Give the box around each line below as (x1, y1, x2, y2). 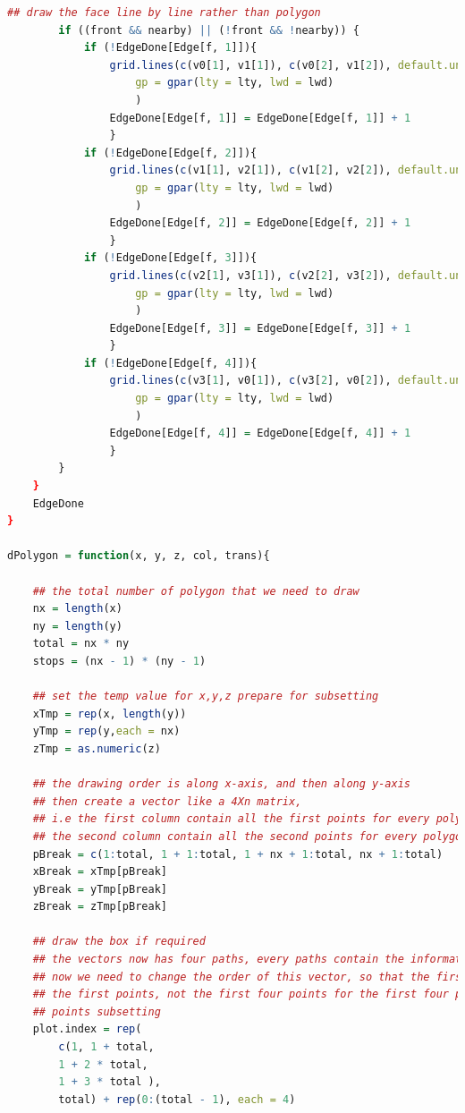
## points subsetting (32, 1005, 161, 1018)
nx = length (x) (32, 602, 123, 616)
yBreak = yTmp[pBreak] (32, 882, 167, 896)
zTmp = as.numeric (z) (32, 742, 161, 755)
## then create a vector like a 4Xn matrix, (32, 794, 302, 808)
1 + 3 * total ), (58, 1075, 161, 1089)
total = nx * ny (32, 637, 130, 650)
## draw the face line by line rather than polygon (7, 6, 321, 19)
